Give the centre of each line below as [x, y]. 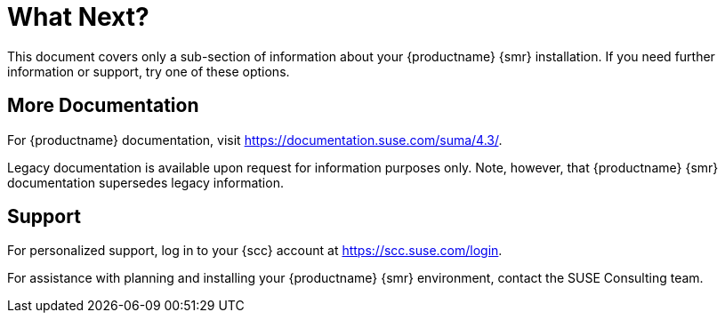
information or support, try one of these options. [149, 71]
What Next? [78, 17]
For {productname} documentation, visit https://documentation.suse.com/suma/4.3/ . [255, 140]
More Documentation [103, 106]
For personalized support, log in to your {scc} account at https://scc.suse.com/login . [255, 251]
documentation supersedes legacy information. [145, 182]
